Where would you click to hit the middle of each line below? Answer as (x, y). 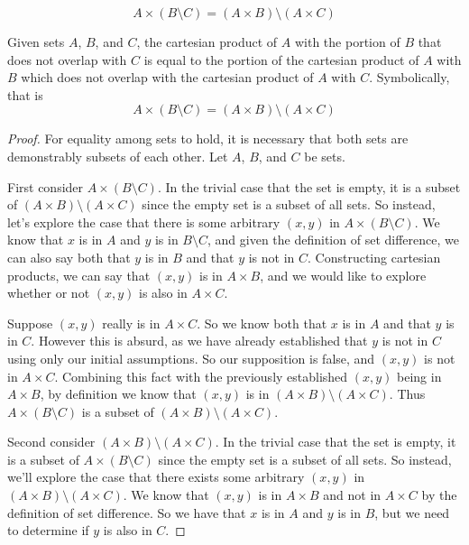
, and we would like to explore (343, 275)
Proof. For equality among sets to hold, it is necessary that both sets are (208, 139)
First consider (46, 186)
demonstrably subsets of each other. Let (118, 156)
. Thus (407, 394)
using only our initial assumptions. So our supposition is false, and (191, 358)
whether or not (49, 293)
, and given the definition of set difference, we (333, 240)
